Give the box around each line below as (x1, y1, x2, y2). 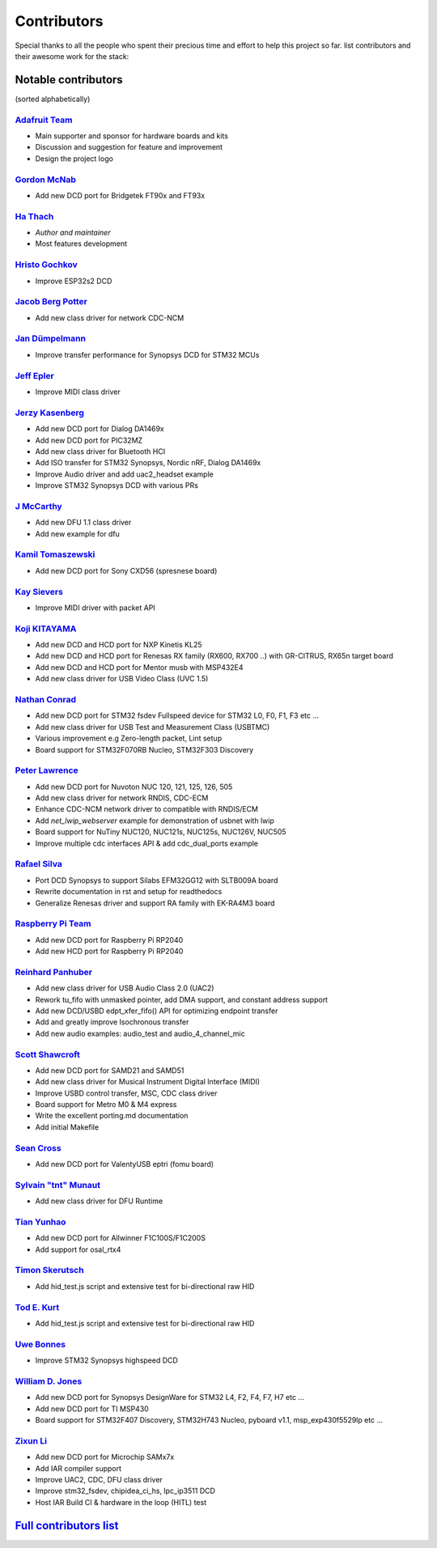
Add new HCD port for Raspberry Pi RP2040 (35, 947, 184, 956)
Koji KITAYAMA (15, 623, 77, 634)
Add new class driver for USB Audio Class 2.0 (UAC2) (35, 983, 214, 993)
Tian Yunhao (15, 1216, 66, 1228)
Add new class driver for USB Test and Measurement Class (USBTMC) (35, 722, 270, 732)
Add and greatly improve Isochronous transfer (35, 1017, 189, 1027)
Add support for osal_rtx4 (35, 1245, 121, 1254)
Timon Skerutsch (15, 1265, 84, 1276)
